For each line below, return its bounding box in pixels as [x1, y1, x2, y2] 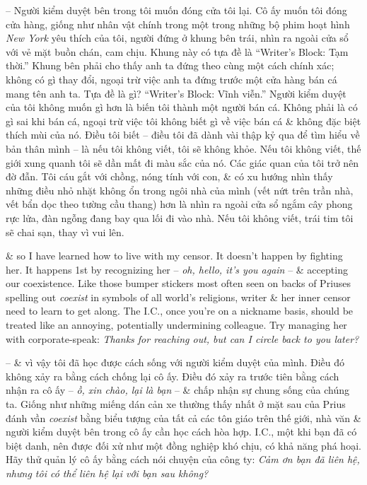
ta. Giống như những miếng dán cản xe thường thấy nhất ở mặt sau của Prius [6, 397, 346, 411]
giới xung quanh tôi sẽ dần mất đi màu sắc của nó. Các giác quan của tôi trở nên [6, 155, 359, 170]
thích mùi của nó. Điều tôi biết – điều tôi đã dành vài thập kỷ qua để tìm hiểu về [6, 127, 360, 142]
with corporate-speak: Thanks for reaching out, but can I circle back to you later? [6, 331, 359, 346]
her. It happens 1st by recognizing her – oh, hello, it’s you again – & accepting [6, 262, 348, 276]
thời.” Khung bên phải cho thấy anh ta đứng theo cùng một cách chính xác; [6, 58, 334, 73]
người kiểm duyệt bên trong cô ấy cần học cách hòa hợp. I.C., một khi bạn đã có [6, 424, 357, 439]
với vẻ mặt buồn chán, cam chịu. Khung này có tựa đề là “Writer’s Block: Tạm [6, 44, 349, 59]
